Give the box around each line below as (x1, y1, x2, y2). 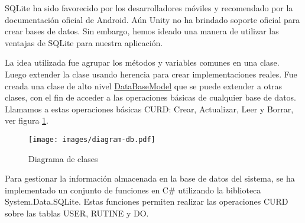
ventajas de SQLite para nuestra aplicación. (5, 36, 163, 49)
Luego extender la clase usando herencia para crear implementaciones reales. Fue (5, 67, 297, 80)
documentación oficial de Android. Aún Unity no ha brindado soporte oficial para (5, 13, 300, 25)
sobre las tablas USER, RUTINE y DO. (5, 206, 149, 219)
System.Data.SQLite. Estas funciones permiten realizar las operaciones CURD (5, 195, 288, 208)
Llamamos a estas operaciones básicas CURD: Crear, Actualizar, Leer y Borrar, (5, 102, 294, 115)
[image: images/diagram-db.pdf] (28, 135, 155, 144)
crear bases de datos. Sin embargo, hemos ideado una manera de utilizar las (5, 25, 279, 37)
